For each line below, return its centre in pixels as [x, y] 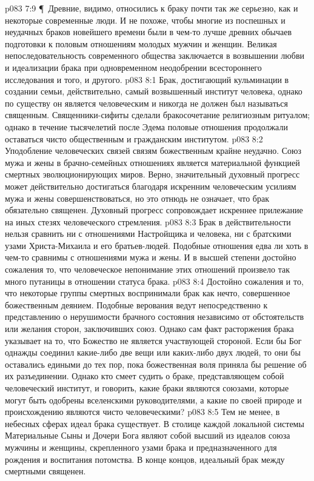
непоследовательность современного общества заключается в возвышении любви [155, 55]
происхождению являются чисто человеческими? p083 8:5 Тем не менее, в [142, 412]
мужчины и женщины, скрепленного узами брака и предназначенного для [141, 447]
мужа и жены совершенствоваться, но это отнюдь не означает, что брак [137, 198]
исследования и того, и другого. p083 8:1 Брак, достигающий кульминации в [147, 79]
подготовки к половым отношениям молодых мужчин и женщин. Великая [141, 43]
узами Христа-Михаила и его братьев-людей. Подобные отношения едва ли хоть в [157, 245]
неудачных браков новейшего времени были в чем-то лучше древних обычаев [149, 32]
